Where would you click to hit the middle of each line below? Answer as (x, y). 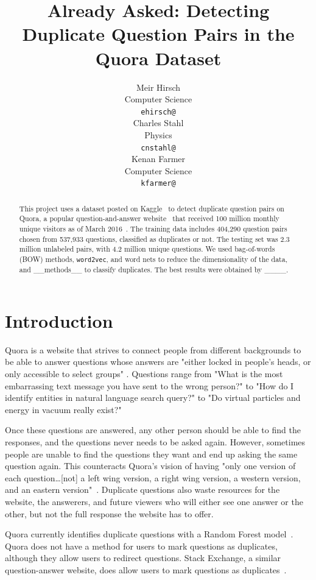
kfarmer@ (158, 184)
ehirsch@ (158, 112)
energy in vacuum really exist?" (63, 409)
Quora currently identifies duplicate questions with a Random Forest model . (149, 534)
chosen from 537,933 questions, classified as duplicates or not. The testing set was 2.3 (154, 239)
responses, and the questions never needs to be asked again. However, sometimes (155, 442)
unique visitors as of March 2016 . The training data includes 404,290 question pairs (153, 229)
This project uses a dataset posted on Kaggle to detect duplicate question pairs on (152, 208)
